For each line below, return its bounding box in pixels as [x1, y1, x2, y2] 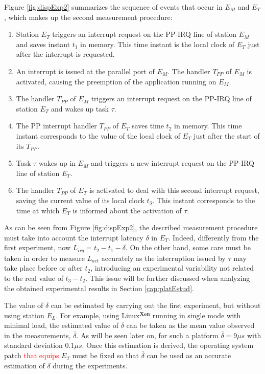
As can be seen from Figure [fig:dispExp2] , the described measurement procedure [4, 222, 258, 233]
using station [4, 310, 44, 320]
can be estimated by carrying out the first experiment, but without [51, 300, 261, 311]
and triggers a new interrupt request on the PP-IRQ [91, 158, 254, 168]
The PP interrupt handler [16, 120, 97, 131]
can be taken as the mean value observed [126, 320, 255, 331]
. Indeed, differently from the [168, 232, 259, 243]
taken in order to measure [4, 252, 85, 263]
